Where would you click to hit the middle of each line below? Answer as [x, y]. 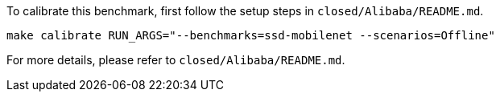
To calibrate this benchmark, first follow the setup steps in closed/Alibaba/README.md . [245, 11]
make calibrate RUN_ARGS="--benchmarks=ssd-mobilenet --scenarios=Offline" [251, 35]
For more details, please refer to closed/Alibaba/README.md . [176, 60]
